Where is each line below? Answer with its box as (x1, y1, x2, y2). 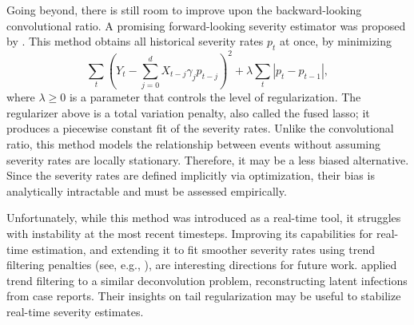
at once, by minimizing (280, 33, 392, 50)
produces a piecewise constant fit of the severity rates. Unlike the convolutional (6, 120, 394, 137)
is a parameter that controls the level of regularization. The (69, 89, 361, 105)
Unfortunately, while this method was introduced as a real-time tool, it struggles (6, 209, 401, 226)
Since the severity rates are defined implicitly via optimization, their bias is (6, 167, 375, 184)
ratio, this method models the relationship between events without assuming (6, 135, 380, 152)
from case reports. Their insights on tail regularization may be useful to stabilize (6, 287, 401, 304)
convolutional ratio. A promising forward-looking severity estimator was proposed (6, 17, 406, 34)
